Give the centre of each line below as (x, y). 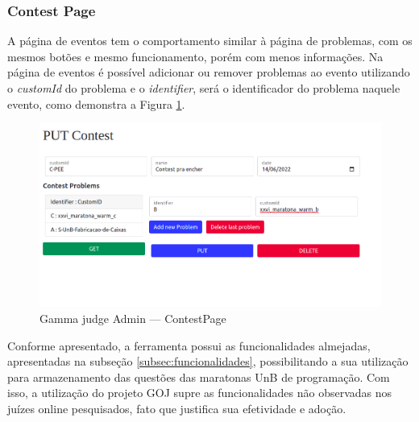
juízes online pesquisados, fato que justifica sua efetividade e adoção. (177, 409)
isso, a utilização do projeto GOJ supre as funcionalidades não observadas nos (200, 393)
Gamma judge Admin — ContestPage (133, 319)
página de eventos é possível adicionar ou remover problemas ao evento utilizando (209, 72)
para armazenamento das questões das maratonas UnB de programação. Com (199, 376)
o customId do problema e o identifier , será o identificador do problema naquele (204, 88)
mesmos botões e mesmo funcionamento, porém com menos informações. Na (195, 56)
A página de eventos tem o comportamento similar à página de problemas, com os (210, 41)
